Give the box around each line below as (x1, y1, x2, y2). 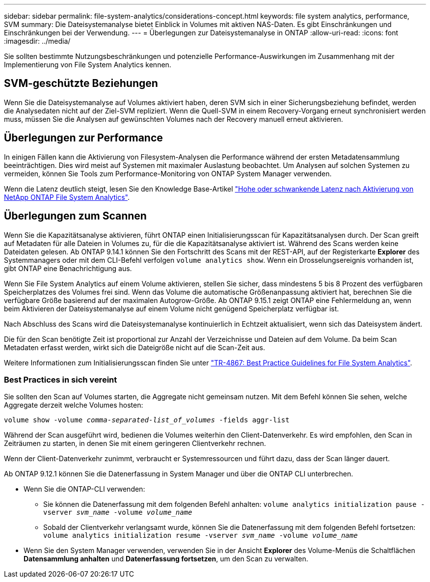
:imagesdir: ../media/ (4, 37, 71, 45)
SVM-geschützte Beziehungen (4, 77, 158, 90)
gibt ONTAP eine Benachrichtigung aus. (4, 264, 132, 273)
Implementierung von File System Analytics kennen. (4, 60, 171, 69)
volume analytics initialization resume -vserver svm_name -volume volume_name (43, 531, 358, 540)
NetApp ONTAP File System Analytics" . (4, 193, 130, 201)
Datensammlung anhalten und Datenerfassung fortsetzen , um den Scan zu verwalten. (24, 554, 308, 563)
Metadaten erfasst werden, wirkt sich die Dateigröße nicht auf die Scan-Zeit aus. (4, 343, 265, 352)
